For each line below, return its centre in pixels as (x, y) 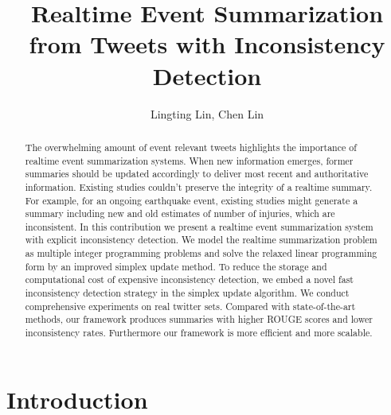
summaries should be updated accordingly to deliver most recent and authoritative (197, 174)
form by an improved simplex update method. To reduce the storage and (176, 266)
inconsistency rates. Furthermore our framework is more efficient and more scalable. (199, 333)
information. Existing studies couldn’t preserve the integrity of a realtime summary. (199, 186)
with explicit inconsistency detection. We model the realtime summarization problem (201, 240)
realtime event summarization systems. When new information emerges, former (189, 160)
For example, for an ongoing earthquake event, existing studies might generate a (192, 200)
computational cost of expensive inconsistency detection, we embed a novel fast (189, 279)
